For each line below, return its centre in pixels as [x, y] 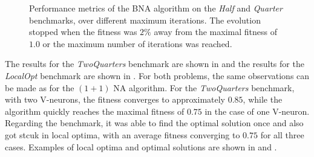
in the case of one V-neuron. [257, 111]
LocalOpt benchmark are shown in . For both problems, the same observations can [157, 75]
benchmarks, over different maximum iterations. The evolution [145, 20]
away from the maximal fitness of [215, 32]
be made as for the [40, 87]
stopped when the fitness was [83, 32]
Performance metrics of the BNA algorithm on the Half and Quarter [156, 8]
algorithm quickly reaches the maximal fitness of [95, 111]
